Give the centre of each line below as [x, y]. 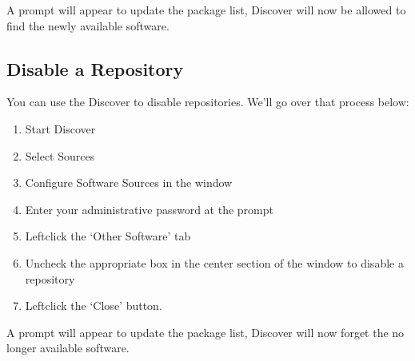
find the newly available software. [88, 25]
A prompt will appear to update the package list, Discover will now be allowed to [206, 10]
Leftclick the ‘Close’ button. [94, 305]
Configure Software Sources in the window [129, 182]
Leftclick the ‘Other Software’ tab [108, 236]
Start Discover [60, 128]
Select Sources [60, 155]
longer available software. [68, 348]
